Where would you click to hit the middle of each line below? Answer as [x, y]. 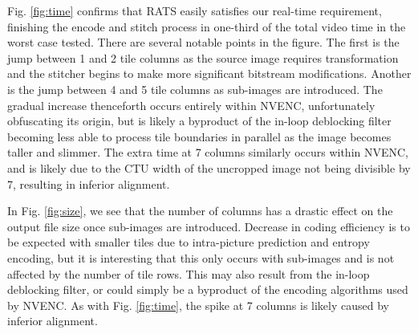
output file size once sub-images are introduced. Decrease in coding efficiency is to [209, 226]
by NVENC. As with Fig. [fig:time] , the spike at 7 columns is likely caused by [198, 305]
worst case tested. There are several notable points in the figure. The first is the [203, 42]
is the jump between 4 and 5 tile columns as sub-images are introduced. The [195, 89]
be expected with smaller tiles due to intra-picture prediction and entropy [189, 242]
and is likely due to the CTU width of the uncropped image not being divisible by [209, 167]
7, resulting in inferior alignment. [89, 183]
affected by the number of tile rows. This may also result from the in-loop [189, 273]
